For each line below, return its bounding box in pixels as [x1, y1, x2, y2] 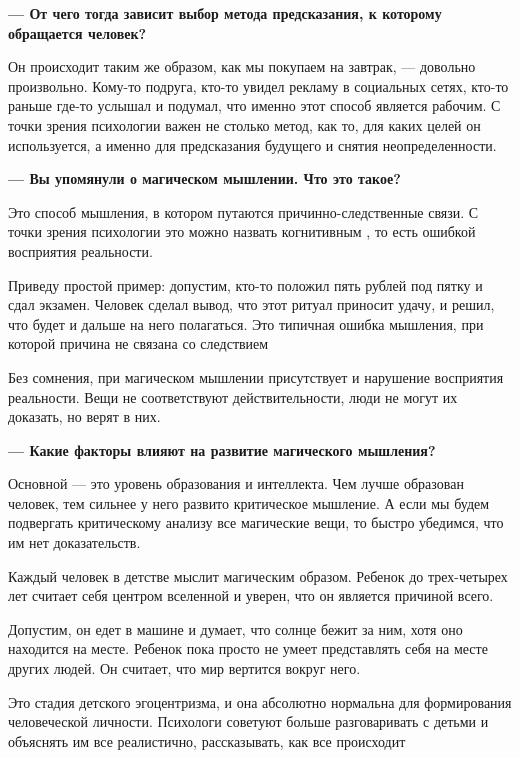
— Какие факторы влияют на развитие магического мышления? [8, 439, 436, 460]
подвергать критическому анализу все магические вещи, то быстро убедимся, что [8, 512, 504, 533]
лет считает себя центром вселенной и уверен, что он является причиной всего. [8, 585, 494, 606]
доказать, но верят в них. [8, 406, 161, 427]
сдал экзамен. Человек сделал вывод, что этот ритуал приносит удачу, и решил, [8, 294, 495, 315]
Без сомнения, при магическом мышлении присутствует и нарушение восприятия [8, 366, 504, 387]
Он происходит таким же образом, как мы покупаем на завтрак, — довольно [8, 56, 476, 77]
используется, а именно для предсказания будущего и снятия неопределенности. [8, 134, 497, 155]
